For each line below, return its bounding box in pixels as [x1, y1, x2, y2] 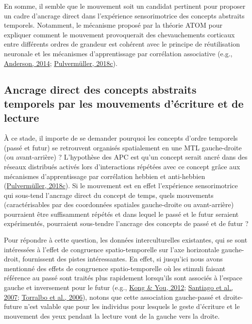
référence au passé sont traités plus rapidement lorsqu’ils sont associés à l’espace [4, 273, 243, 283]
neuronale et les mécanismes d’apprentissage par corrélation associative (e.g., [4, 48, 233, 58]
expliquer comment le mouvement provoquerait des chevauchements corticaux [4, 29, 235, 39]
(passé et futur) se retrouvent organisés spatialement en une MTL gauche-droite [4, 142, 242, 152]
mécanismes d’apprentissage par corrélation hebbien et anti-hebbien [4, 171, 205, 181]
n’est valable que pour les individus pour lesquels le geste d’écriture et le [24, 301, 240, 311]
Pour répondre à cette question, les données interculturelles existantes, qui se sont [4, 235, 248, 245]
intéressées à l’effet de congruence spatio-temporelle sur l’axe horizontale [4, 244, 219, 254]
